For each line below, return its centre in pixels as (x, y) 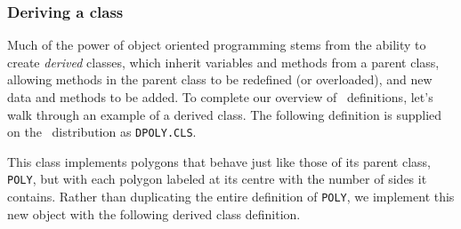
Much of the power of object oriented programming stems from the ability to (217, 45)
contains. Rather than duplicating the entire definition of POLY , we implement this (231, 197)
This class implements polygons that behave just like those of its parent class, (219, 161)
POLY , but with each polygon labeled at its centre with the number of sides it (217, 179)
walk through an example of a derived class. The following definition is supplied (225, 114)
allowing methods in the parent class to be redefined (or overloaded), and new (220, 79)
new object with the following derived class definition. (154, 213)
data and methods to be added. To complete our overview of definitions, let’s (220, 97)
